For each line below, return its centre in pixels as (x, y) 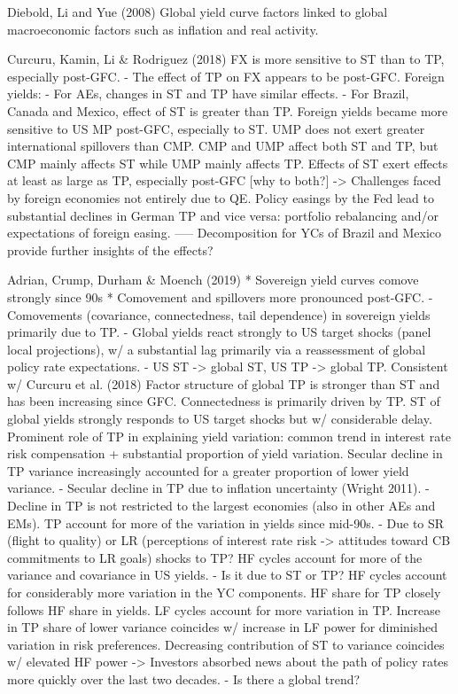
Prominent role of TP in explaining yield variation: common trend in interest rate (229, 436)
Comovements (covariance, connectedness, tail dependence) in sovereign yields (219, 314)
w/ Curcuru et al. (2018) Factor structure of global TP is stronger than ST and (224, 383)
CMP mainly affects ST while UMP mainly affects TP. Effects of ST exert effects (228, 163)
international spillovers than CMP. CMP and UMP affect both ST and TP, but (223, 146)
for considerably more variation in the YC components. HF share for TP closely (224, 592)
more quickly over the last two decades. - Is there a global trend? (184, 678)
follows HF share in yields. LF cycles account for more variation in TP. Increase (224, 609)
